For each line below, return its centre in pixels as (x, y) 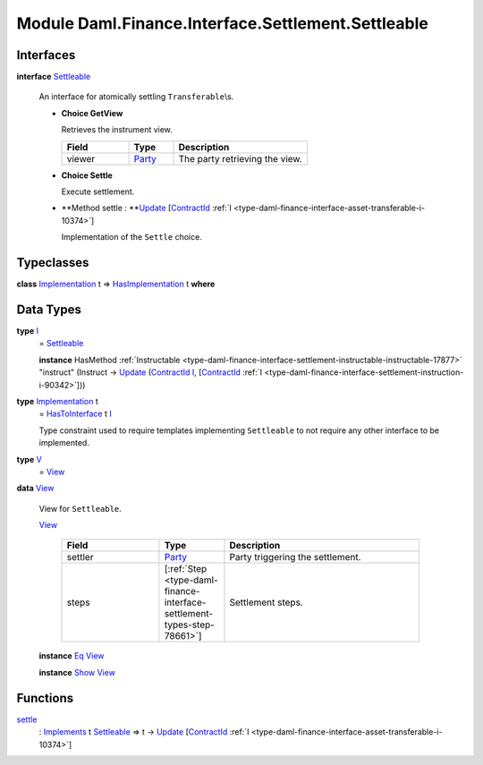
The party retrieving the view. (241, 158)
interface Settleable (54, 77)
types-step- (189, 625)
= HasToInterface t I (75, 414)
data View (35, 489)
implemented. (64, 443)
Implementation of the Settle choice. (132, 237)
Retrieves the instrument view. (117, 130)
